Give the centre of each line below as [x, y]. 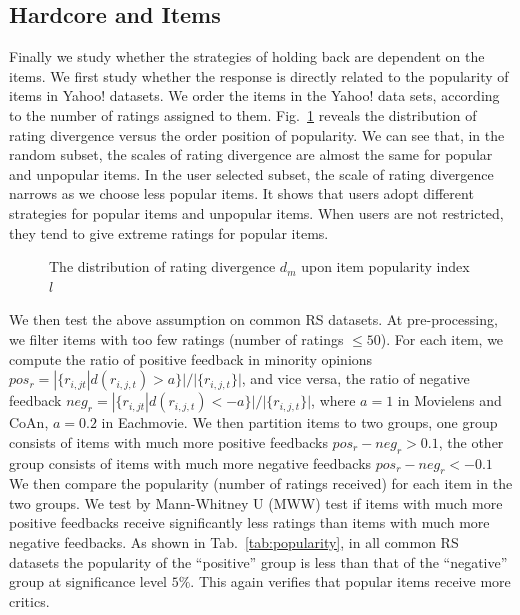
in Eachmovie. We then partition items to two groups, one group [299, 422]
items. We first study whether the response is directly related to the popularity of [259, 75]
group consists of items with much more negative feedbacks [190, 462]
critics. [29, 600]
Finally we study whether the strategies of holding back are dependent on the [247, 56]
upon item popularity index [385, 266]
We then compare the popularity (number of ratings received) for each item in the [261, 483]
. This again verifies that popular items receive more [350, 581]
